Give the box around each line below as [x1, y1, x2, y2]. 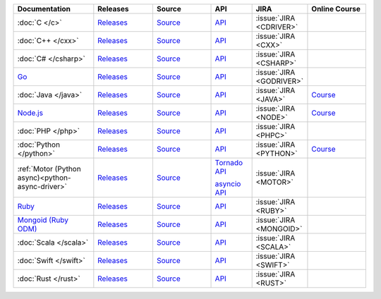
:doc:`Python [17, 140, 60, 149]
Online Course [311, 4, 361, 13]
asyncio [214, 179, 241, 188]
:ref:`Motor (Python [17, 164, 81, 173]
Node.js [17, 108, 44, 118]
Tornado [214, 158, 243, 167]
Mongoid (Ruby [17, 215, 68, 225]
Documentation [17, 4, 71, 13]
